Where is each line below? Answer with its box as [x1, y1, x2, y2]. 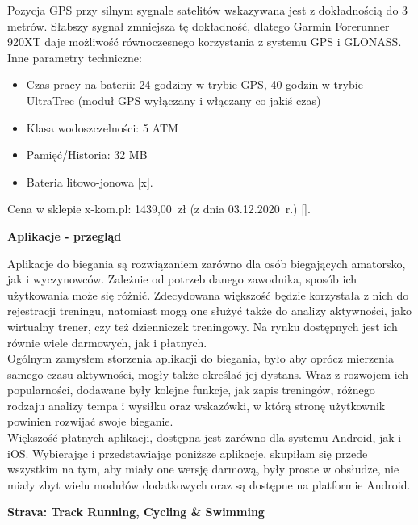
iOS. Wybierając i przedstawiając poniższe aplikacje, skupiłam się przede [7, 444, 368, 461]
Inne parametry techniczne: [7, 48, 142, 65]
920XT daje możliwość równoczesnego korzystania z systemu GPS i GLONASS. [7, 33, 402, 50]
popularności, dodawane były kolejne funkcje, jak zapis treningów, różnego [7, 381, 375, 398]
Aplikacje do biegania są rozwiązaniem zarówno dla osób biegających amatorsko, [7, 254, 406, 271]
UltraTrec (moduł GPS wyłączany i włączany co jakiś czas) [26, 91, 321, 108]
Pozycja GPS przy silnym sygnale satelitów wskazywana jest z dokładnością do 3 [7, 2, 408, 18]
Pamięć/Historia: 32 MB [26, 146, 148, 163]
